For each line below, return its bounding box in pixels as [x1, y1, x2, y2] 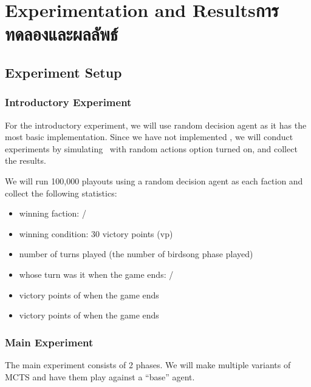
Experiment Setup [5, 62, 122, 81]
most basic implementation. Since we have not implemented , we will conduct [5, 130, 293, 143]
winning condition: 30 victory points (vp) [19, 227, 173, 240]
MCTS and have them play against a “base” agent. [5, 370, 195, 383]
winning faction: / [19, 207, 86, 220]
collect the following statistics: [5, 186, 117, 199]
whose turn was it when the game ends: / [19, 268, 174, 280]
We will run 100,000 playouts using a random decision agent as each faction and [5, 174, 303, 187]
